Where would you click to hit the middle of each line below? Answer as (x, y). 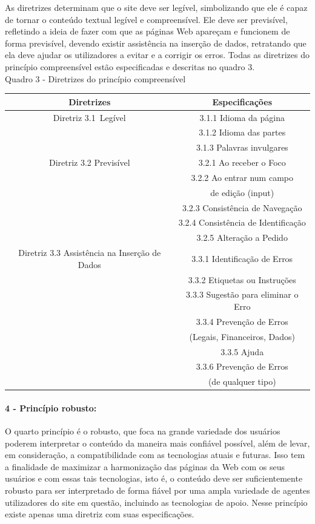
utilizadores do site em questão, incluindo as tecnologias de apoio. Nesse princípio (156, 502)
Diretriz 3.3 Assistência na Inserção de (90, 253)
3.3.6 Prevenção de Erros (242, 366)
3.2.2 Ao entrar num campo (242, 177)
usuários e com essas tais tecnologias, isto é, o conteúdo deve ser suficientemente (154, 478)
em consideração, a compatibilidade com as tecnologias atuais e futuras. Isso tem (155, 455)
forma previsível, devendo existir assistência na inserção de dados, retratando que (156, 43)
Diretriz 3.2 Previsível (89, 162)
